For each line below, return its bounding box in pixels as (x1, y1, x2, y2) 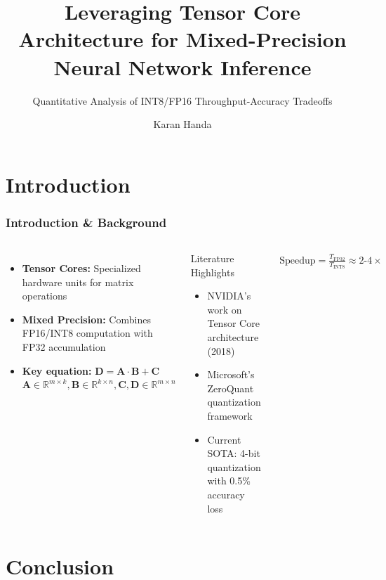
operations (22, 288, 67, 303)
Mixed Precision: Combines (22, 311, 151, 326)
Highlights (190, 264, 234, 279)
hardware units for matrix (22, 274, 134, 289)
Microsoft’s (207, 367, 255, 382)
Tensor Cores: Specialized (22, 261, 141, 276)
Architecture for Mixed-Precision (18, 25, 347, 53)
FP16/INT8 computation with (22, 326, 153, 340)
